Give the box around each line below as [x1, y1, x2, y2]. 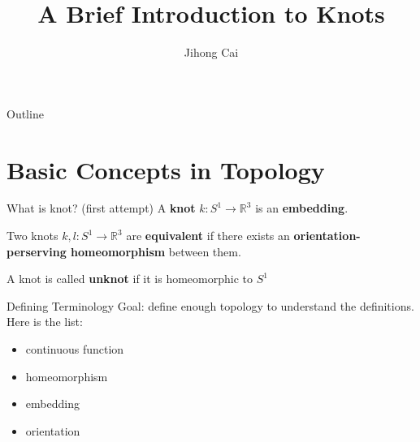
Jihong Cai [184, 44, 239, 61]
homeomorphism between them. [71, 242, 241, 260]
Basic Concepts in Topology [6, 152, 325, 186]
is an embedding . [255, 200, 349, 217]
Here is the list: [6, 313, 83, 330]
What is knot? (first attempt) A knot [6, 200, 196, 217]
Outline [6, 105, 44, 122]
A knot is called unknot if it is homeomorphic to [6, 270, 253, 287]
